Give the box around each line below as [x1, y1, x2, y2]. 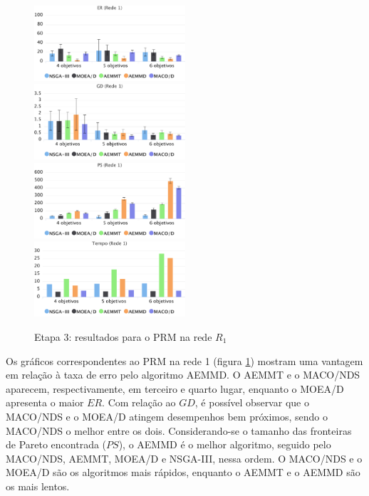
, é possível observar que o [194, 395, 309, 410]
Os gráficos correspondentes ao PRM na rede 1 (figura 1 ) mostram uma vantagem [6, 353, 363, 368]
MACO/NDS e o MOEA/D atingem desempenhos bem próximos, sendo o [6, 408, 328, 423]
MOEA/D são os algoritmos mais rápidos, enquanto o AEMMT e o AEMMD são [6, 465, 360, 480]
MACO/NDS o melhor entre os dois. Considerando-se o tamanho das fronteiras [6, 423, 352, 438]
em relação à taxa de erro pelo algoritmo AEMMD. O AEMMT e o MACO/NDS [6, 367, 360, 382]
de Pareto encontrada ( [6, 437, 107, 452]
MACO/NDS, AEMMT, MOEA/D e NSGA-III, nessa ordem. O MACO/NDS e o [6, 450, 363, 465]
